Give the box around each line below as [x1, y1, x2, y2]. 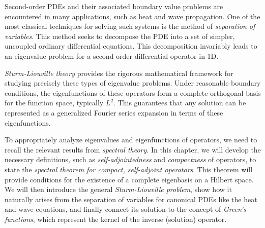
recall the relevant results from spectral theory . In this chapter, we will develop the [5, 144, 261, 155]
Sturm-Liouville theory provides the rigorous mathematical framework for [5, 67, 233, 78]
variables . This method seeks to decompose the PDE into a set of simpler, [5, 30, 235, 41]
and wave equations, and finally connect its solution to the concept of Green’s [5, 204, 246, 214]
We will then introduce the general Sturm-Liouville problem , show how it [5, 184, 232, 195]
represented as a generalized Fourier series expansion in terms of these [5, 107, 223, 118]
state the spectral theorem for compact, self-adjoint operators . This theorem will [5, 164, 253, 174]
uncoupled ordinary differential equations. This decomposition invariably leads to [5, 41, 257, 51]
